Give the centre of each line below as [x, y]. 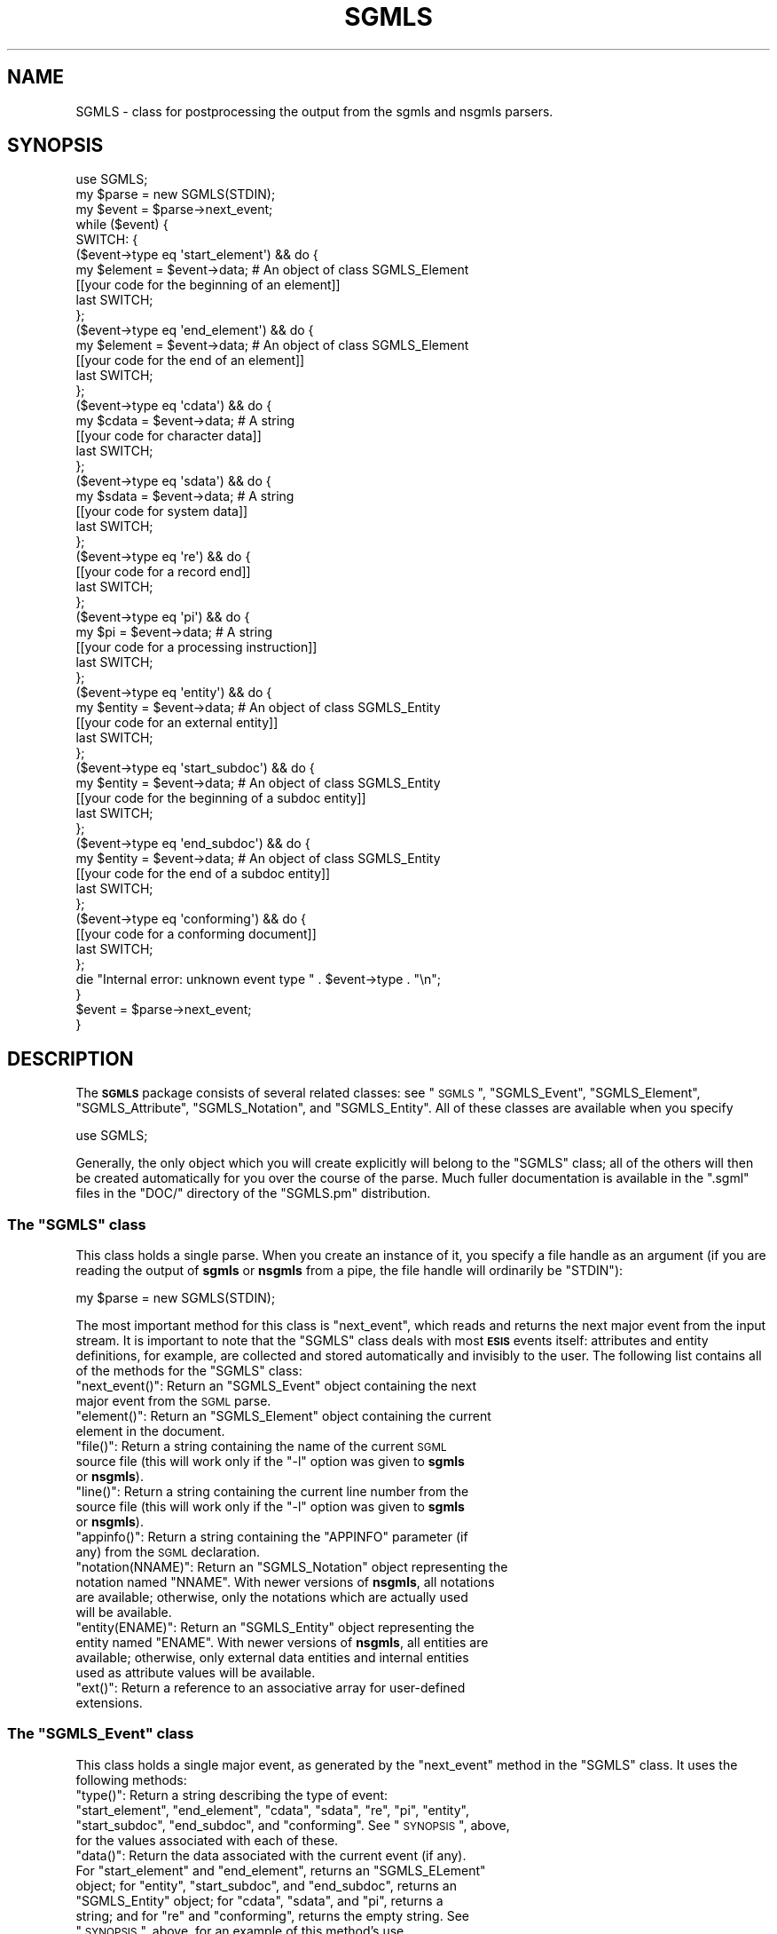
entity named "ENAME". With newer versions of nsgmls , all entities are [282, 1643]
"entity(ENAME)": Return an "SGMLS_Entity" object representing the [275, 1628]
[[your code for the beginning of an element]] [208, 285]
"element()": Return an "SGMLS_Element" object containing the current [283, 1416]
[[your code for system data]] [162, 511]
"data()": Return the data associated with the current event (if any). [271, 1855]
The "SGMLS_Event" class [101, 1734]
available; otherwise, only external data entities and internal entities [272, 1658]
